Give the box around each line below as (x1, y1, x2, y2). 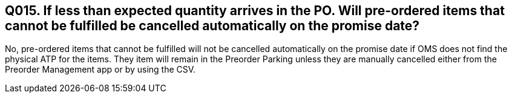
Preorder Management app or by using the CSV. (5, 64, 196, 75)
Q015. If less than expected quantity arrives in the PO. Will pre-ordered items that (5, 3, 505, 18)
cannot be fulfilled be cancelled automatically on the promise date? (5, 18, 420, 33)
